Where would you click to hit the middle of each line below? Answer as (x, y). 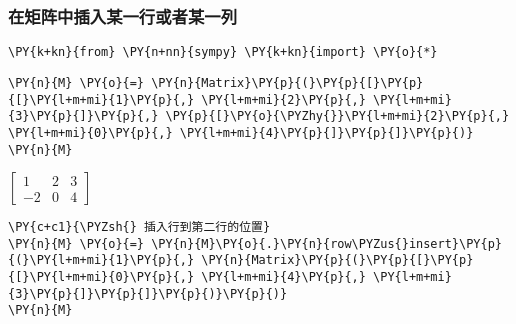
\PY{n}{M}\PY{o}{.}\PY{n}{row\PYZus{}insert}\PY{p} (326, 243)
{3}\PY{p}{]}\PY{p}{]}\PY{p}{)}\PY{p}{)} (148, 293)
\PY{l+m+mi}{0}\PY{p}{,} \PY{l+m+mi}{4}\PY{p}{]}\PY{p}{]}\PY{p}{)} (241, 132)
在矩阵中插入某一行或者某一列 (123, 15)
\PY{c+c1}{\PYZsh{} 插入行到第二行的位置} (139, 227)
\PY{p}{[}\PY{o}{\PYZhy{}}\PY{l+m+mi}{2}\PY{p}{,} (337, 116)
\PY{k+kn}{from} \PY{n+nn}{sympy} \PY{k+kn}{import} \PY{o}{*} (223, 52)
